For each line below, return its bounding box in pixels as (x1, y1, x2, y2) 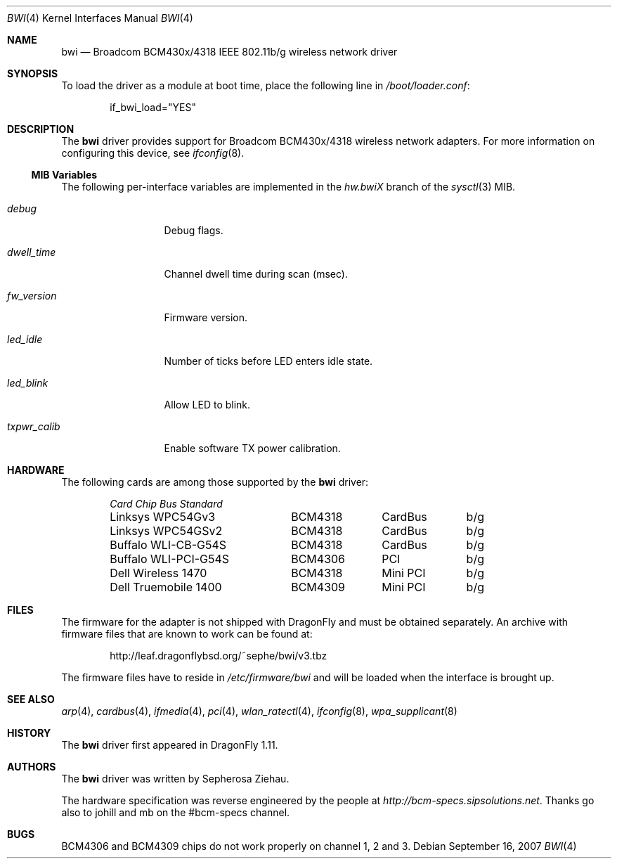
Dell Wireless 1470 (110, 566, 207, 580)
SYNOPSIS (7, 67, 58, 79)
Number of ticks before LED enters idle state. (164, 355, 373, 367)
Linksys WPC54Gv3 (110, 510, 216, 524)
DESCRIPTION (7, 123, 74, 135)
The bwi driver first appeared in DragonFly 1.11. (61, 739, 278, 751)
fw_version (7, 290, 57, 302)
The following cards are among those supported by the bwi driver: (61, 476, 369, 488)
